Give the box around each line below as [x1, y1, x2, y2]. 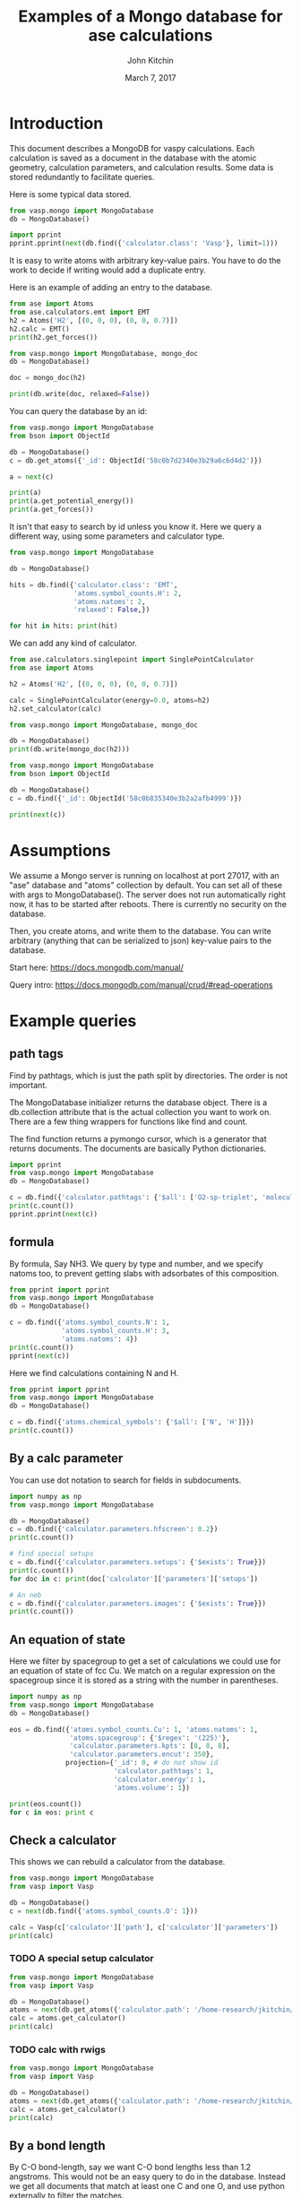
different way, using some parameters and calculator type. [9, 531, 226, 541]
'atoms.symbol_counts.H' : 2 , [73, 589, 182, 598]
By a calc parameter [9, 1450, 124, 1467]
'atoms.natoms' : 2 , [73, 597, 146, 606]
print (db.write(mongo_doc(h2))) [9, 745, 130, 754]
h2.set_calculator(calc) [9, 704, 102, 714]
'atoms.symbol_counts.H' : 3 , [61, 1327, 170, 1336]
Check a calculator [9, 1832, 116, 1848]
